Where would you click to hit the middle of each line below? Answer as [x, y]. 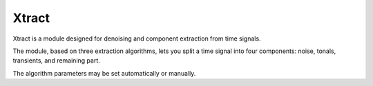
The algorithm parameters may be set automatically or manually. [104, 73]
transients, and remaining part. [56, 61]
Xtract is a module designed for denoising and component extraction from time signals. [137, 39]
